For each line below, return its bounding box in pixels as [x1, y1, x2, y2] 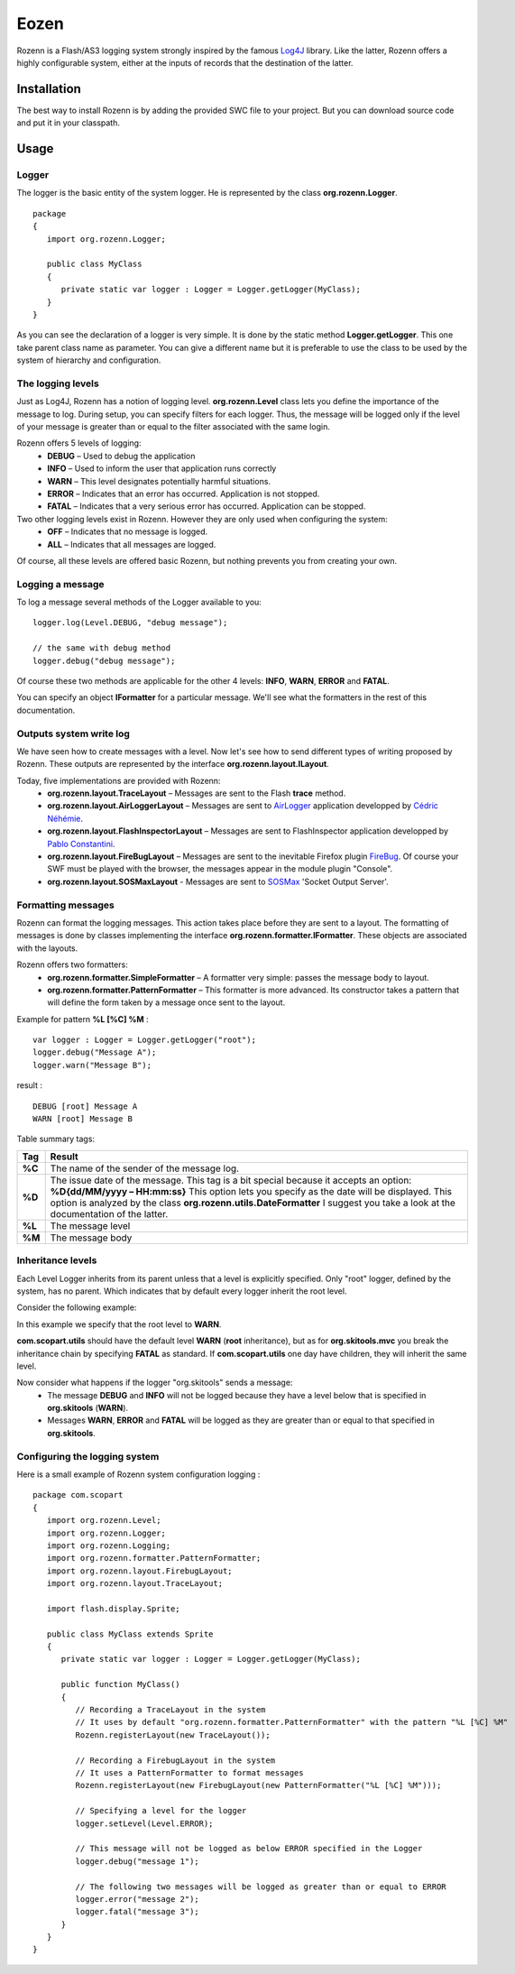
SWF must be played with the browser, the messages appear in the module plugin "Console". [47, 863, 393, 874]
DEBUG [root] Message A [32, 1101, 138, 1112]
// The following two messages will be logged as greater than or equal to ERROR [75, 1881, 446, 1892]
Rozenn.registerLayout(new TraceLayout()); [75, 1730, 271, 1740]
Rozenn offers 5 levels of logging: [16, 438, 142, 448]
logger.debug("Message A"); [32, 1047, 157, 1057]
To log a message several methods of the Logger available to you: [16, 596, 262, 608]
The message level [50, 1219, 131, 1231]
